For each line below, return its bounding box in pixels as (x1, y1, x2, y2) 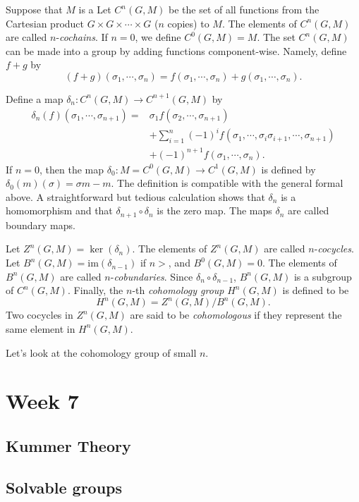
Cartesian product (6, 16, 85, 30)
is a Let (78, 2, 111, 16)
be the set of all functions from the (168, 2, 320, 16)
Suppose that (6, 2, 63, 16)
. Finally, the (67, 283, 123, 298)
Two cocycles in (6, 307, 73, 322)
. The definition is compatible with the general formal (111, 176, 343, 190)
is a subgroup (293, 269, 352, 283)
